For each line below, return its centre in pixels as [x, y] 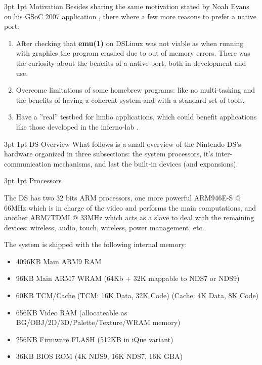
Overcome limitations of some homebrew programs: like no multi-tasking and [135, 90]
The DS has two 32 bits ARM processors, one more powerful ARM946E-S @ [122, 197]
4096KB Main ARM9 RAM [59, 261]
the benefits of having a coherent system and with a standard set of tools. [130, 99]
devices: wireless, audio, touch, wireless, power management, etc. [104, 227]
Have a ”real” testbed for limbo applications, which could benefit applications [136, 117]
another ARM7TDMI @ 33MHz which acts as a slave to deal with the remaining [129, 217]
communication [28, 163]
